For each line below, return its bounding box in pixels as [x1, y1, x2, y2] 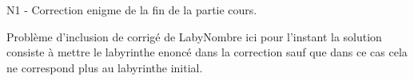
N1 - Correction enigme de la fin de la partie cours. [6, 2, 257, 17]
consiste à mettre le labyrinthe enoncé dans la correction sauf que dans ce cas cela [6, 44, 408, 60]
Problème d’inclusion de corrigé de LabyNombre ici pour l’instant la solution [6, 28, 382, 44]
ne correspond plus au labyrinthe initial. [6, 59, 203, 75]
